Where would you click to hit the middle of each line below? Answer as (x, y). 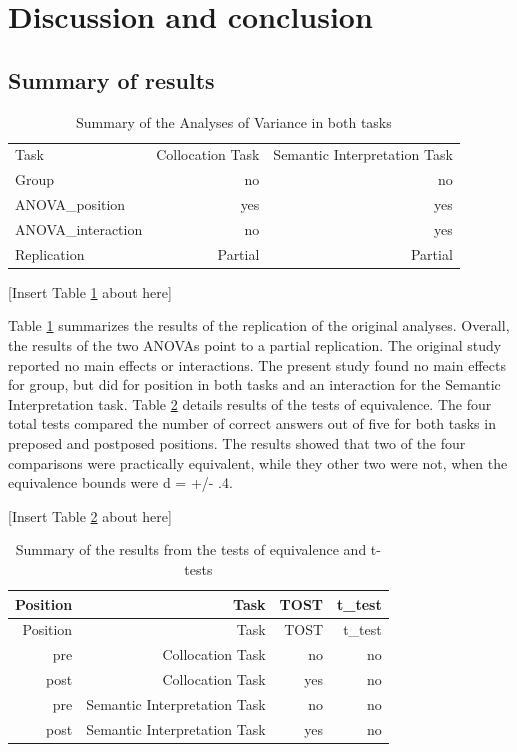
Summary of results (111, 79)
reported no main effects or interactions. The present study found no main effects (257, 364)
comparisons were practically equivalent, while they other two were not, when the (258, 462)
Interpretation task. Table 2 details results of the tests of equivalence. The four (250, 403)
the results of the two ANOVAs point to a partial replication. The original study (255, 345)
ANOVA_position (70, 204)
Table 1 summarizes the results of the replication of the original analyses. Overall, (259, 325)
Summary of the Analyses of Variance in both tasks (234, 121)
